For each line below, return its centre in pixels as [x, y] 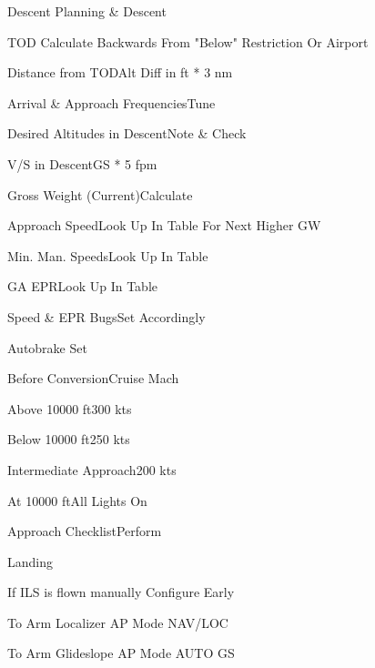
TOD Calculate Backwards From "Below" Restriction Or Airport [188, 41]
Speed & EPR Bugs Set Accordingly [106, 316]
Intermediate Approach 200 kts [92, 469]
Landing [30, 561]
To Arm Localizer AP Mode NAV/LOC [118, 622]
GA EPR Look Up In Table [83, 286]
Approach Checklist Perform [85, 531]
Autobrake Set [47, 347]
